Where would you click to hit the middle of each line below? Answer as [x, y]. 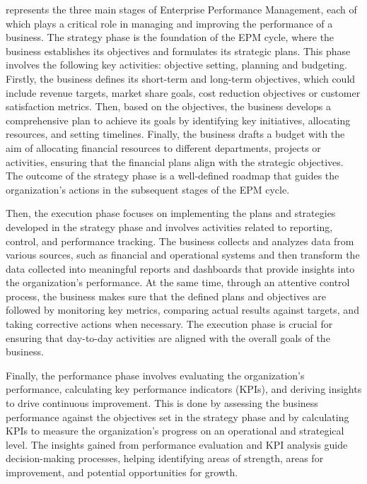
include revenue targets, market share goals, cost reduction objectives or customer [183, 92]
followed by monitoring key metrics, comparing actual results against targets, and [182, 310]
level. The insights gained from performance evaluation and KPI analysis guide [177, 444]
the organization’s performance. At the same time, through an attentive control [178, 282]
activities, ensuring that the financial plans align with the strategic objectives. [175, 161]
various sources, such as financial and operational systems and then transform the [183, 255]
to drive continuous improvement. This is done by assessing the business [162, 403]
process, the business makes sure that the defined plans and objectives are [166, 296]
